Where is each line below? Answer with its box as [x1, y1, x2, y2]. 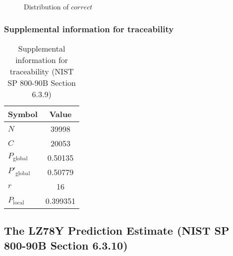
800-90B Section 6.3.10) [4, 237, 128, 253]
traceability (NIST [9, 65, 74, 77]
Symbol [8, 108, 38, 120]
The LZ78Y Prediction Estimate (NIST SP [4, 223, 230, 238]
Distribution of [24, 1, 69, 11]
